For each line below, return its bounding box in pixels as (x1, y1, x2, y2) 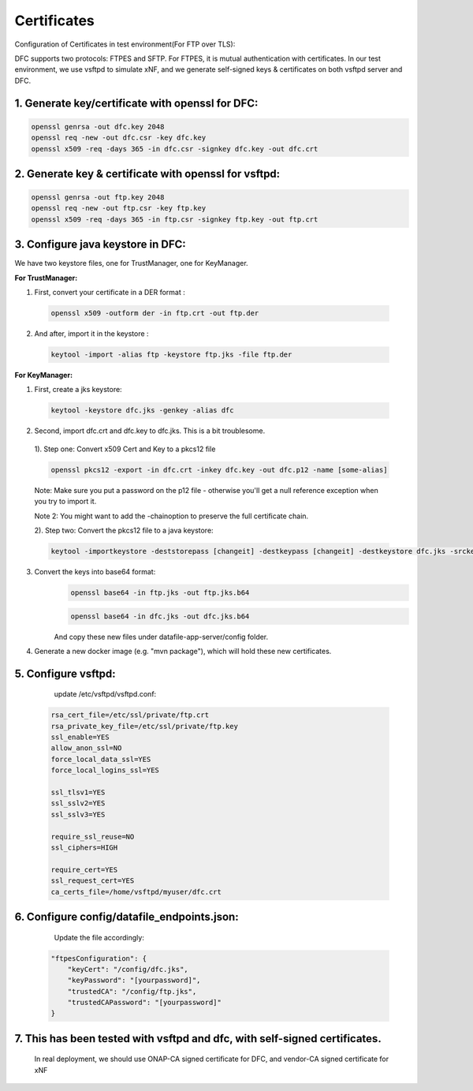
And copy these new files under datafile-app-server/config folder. (54, 632, 269, 641)
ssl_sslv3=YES (50, 809, 106, 819)
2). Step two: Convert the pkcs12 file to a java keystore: (34, 525, 214, 535)
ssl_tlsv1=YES (50, 788, 106, 797)
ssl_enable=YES (50, 733, 110, 742)
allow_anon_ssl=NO (50, 744, 122, 753)
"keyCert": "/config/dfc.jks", (67, 965, 188, 973)
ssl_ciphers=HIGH (50, 843, 118, 852)
